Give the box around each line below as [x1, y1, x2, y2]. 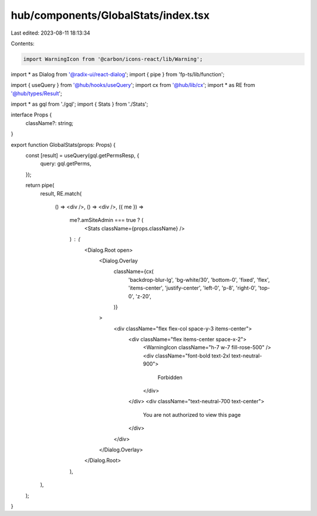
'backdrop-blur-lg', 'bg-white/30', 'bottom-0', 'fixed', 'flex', [128, 276, 270, 283]
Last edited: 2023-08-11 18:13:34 [11, 29, 90, 36]
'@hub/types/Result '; [11, 90, 63, 97]
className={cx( [113, 268, 154, 275]
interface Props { [11, 112, 52, 119]
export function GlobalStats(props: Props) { [11, 141, 116, 148]
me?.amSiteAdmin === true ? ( [69, 217, 144, 224]
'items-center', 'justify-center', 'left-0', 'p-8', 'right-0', [128, 285, 257, 292]
